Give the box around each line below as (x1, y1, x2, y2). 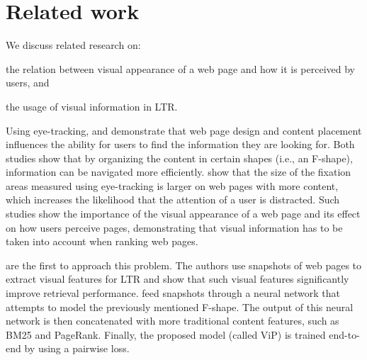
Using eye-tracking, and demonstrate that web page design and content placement (6, 123, 362, 137)
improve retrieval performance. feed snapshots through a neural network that (6, 286, 340, 300)
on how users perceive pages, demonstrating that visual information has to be (6, 220, 343, 235)
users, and (6, 75, 50, 90)
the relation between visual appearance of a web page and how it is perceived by (6, 61, 355, 76)
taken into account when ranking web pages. (6, 234, 198, 249)
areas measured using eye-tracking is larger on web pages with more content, (6, 178, 339, 193)
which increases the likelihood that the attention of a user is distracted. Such (6, 192, 340, 207)
